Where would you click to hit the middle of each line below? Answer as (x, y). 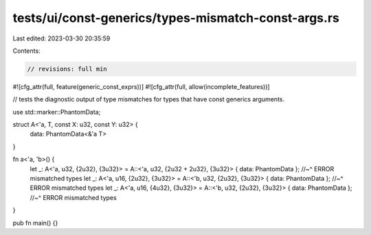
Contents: (26, 51)
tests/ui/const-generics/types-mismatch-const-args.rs (176, 18)
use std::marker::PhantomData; (57, 112)
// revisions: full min (67, 69)
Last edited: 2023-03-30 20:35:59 (61, 38)
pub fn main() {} (35, 223)
